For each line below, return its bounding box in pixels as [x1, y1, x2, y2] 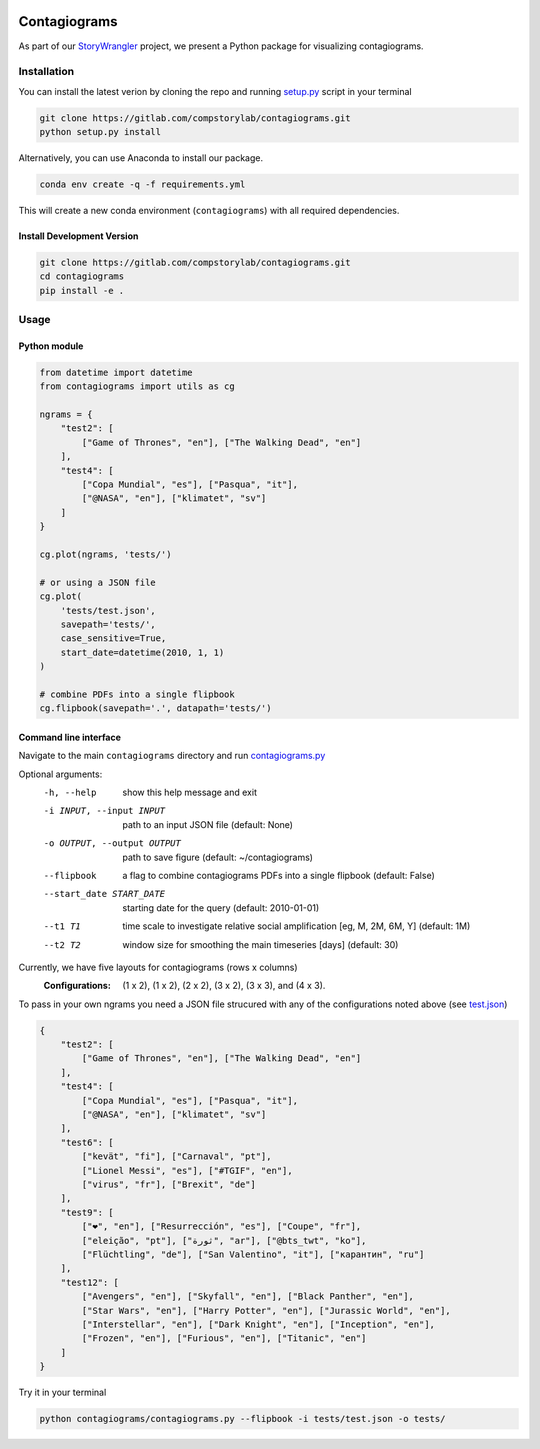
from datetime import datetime [39, 366, 194, 378]
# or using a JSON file [39, 576, 157, 588]
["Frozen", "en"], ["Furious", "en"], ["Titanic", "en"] [81, 1333, 367, 1344]
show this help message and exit [122, 786, 257, 799]
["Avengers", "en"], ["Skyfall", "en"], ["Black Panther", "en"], [81, 1291, 415, 1302]
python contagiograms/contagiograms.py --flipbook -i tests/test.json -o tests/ [39, 1413, 446, 1425]
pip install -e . [39, 285, 125, 296]
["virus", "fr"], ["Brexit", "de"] [81, 1179, 257, 1190]
